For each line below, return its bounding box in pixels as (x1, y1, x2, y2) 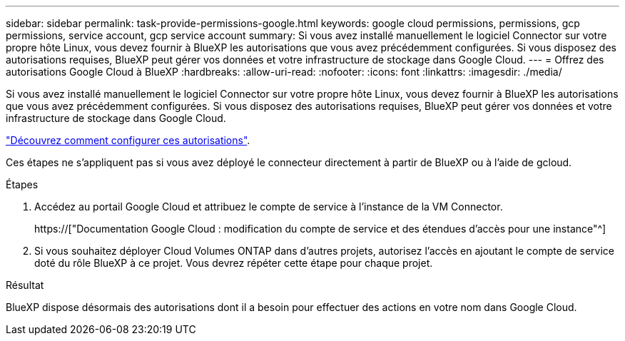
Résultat (6, 279, 44, 291)
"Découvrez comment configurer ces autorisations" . (6, 134, 250, 146)
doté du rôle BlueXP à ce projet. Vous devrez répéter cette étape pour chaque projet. (34, 257, 433, 269)
